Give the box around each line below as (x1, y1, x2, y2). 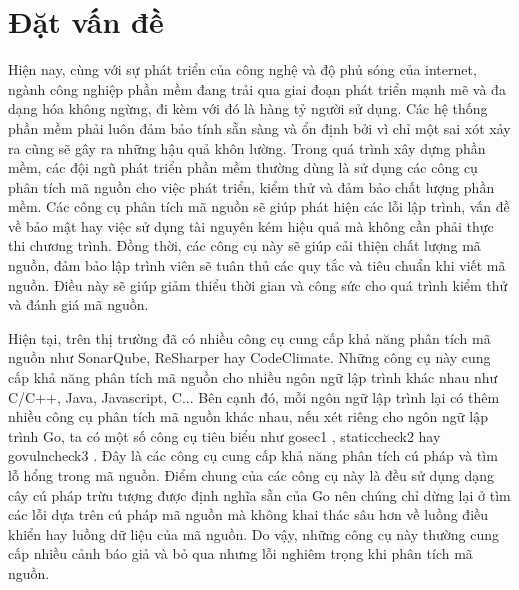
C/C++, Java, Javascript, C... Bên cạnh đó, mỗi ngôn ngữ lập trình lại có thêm (8, 386, 500, 407)
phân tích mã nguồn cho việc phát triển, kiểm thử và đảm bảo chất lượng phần (8, 176, 495, 197)
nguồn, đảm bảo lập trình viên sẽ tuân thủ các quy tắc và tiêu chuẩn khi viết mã (8, 255, 506, 276)
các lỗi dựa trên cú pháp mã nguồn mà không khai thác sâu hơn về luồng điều (8, 504, 489, 525)
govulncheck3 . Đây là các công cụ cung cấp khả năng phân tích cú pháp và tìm (8, 445, 498, 466)
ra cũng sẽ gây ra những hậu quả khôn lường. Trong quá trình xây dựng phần (8, 137, 486, 158)
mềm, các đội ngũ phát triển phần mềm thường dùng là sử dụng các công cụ (8, 157, 478, 178)
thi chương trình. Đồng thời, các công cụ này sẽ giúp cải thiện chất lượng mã (8, 235, 481, 256)
